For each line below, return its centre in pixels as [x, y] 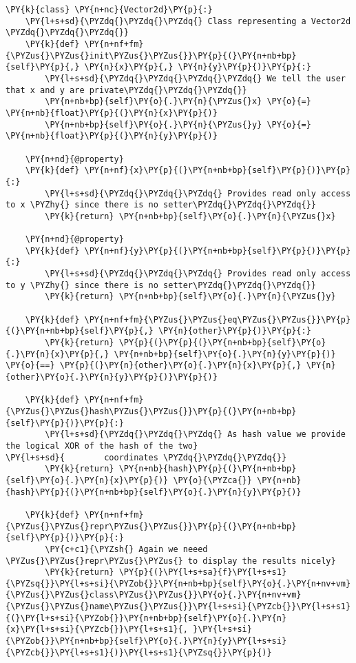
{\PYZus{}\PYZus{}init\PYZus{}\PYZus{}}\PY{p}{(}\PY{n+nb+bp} [151, 55]
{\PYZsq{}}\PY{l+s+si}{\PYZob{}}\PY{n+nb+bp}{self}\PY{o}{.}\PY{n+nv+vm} [178, 583]
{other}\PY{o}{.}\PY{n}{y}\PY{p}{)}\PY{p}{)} [112, 377]
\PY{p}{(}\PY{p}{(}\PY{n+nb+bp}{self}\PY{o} [222, 343]
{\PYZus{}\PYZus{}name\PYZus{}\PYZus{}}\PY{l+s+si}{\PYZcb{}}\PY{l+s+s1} [178, 607]
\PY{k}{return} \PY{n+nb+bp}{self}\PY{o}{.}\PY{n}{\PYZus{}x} [190, 216]
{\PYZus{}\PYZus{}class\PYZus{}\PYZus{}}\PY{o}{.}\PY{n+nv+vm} [154, 595]
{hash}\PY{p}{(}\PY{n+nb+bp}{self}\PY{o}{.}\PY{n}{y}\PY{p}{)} [154, 492]
